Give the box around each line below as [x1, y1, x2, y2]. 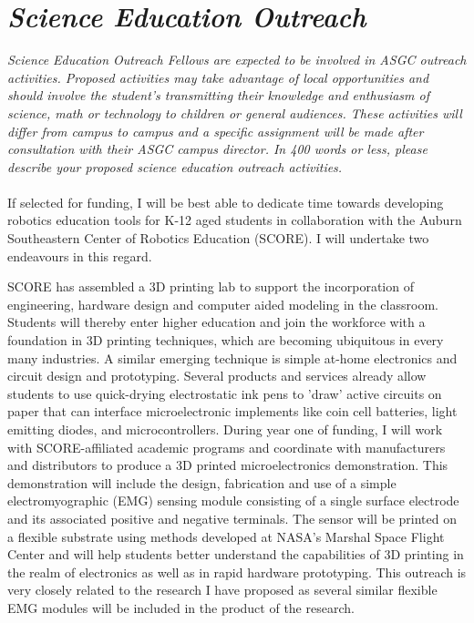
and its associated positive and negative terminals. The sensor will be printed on [7, 508, 457, 527]
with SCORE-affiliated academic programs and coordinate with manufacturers [7, 437, 446, 456]
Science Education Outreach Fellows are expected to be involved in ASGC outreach [7, 50, 467, 69]
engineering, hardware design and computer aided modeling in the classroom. [7, 294, 438, 313]
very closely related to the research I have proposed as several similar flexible [7, 580, 438, 599]
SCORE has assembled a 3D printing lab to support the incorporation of [7, 277, 414, 296]
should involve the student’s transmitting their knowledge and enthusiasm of [7, 86, 430, 105]
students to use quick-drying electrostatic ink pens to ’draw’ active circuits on [7, 383, 442, 403]
